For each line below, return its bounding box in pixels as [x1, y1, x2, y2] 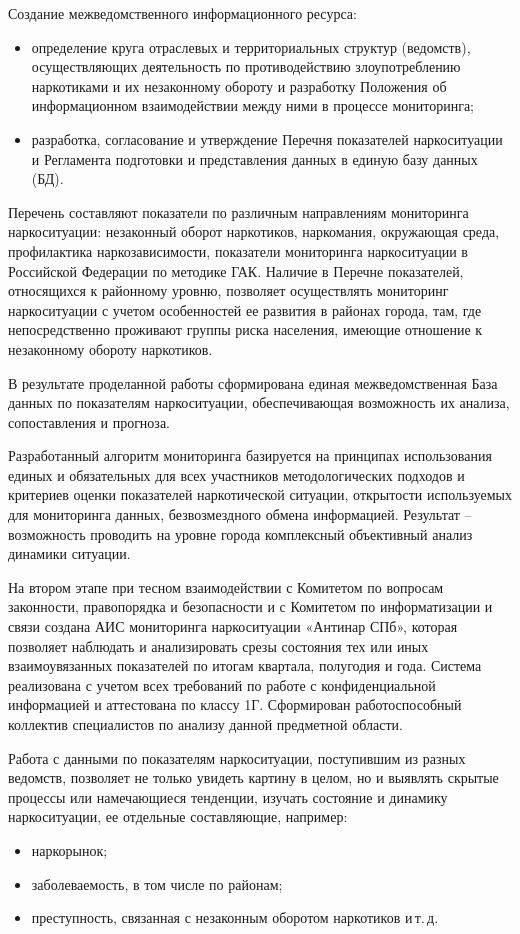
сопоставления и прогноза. [8, 411, 171, 432]
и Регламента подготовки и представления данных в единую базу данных [31, 148, 478, 169]
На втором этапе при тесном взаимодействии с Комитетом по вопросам [8, 576, 444, 597]
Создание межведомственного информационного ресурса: [8, 3, 357, 23]
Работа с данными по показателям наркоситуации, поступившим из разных [8, 747, 466, 768]
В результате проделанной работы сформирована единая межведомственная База [8, 372, 498, 393]
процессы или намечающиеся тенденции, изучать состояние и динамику [8, 786, 448, 807]
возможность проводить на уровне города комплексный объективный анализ [8, 523, 473, 544]
